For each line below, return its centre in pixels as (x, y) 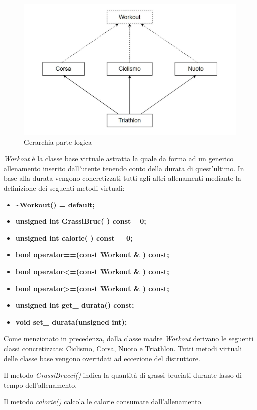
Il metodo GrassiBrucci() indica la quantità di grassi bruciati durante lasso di (123, 375)
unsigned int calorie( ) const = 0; (74, 238)
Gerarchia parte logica (58, 141)
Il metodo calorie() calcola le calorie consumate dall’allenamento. (104, 401)
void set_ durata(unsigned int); (71, 321)
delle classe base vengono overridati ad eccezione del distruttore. (102, 358)
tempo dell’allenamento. (41, 384)
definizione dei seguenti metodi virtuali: (64, 188)
